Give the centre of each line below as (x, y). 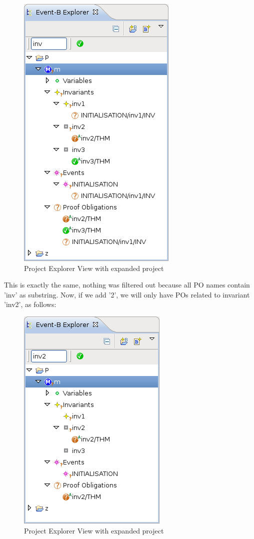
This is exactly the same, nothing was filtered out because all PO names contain (127, 285)
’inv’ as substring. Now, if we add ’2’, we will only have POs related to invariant (127, 294)
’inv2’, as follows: (30, 304)
